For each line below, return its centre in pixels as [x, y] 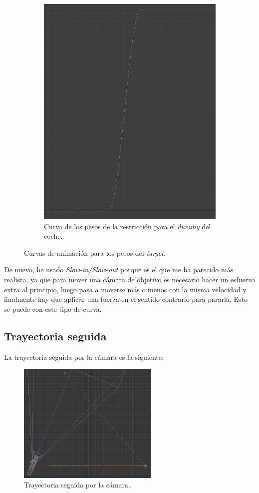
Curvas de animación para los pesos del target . [95, 253]
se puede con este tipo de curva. [53, 309]
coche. [53, 236]
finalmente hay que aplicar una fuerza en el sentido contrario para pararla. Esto [126, 299]
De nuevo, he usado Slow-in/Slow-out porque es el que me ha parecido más [119, 270]
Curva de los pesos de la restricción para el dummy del [128, 226]
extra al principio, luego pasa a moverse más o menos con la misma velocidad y [125, 289]
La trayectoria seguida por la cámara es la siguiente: [84, 357]
